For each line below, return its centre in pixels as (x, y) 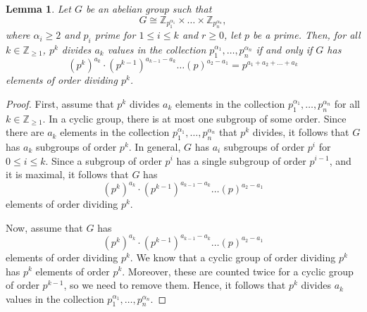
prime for (115, 35)
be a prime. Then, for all (307, 35)
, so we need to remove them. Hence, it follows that (175, 285)
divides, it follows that (301, 132)
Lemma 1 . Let (38, 8)
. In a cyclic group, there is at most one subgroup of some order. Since (194, 118)
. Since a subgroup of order (104, 160)
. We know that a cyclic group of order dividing (233, 257)
